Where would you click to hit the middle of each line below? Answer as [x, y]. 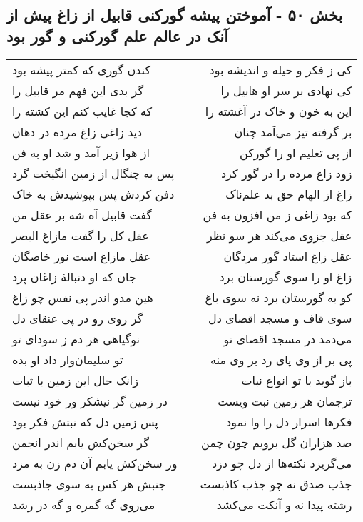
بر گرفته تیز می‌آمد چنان [293, 131]
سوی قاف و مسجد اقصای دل [280, 318]
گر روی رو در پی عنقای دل [78, 318]
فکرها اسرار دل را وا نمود [289, 421]
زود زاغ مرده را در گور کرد [286, 173]
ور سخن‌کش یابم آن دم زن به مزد [95, 463]
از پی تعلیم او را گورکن [296, 152]
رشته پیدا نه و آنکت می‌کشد [284, 504]
